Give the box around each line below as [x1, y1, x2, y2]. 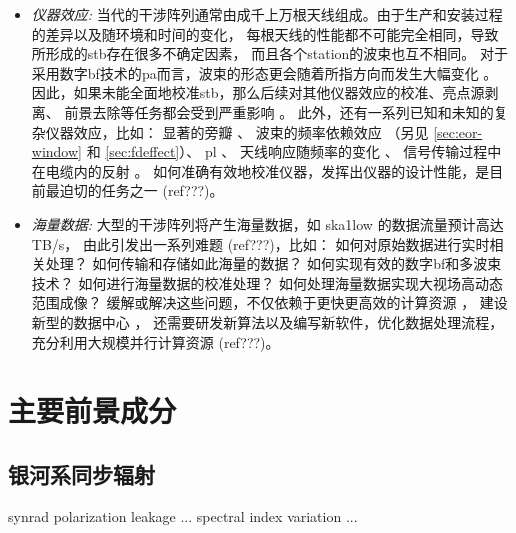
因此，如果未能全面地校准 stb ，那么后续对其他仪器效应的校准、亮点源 [31, 82, 485, 103]
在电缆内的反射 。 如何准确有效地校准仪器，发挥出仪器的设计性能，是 [31, 160, 490, 181]
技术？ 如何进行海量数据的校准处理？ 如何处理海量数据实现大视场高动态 [31, 272, 504, 293]
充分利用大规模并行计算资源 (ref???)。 [31, 331, 280, 352]
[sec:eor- [433, 121, 483, 142]
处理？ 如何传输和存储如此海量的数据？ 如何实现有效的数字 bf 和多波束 [45, 253, 502, 274]
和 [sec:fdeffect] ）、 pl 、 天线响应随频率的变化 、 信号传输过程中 [86, 141, 502, 162]
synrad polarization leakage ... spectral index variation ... [8, 505, 358, 526]
